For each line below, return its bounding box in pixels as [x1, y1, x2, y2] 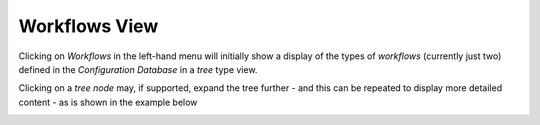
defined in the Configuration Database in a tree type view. [18, 63, 258, 75]
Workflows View [18, 15, 159, 37]
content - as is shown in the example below [18, 96, 198, 108]
